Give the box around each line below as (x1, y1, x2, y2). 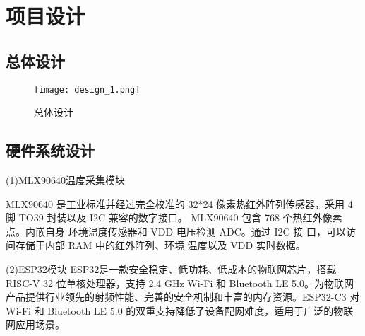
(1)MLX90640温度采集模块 (6, 173, 125, 187)
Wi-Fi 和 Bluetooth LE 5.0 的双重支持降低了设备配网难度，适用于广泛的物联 (6, 303, 354, 318)
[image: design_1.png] (34, 84, 140, 95)
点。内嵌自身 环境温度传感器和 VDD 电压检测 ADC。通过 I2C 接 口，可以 (6, 224, 346, 238)
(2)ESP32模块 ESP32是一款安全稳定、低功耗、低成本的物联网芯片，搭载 (6, 262, 337, 276)
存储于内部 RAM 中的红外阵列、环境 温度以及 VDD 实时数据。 (15, 238, 306, 253)
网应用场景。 (6, 317, 65, 332)
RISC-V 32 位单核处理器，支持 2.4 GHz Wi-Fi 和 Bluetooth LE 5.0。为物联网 (6, 275, 354, 290)
